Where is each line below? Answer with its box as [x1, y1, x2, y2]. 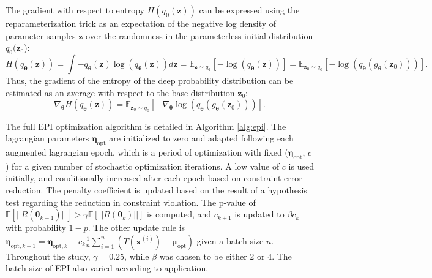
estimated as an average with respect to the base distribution [6, 86, 235, 99]
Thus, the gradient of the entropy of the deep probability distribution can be [6, 73, 294, 86]
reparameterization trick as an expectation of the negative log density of [6, 17, 277, 29]
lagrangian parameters [6, 132, 89, 145]
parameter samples [6, 29, 76, 42]
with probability [6, 221, 66, 234]
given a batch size [196, 234, 264, 247]
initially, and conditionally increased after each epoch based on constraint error [6, 171, 302, 184]
